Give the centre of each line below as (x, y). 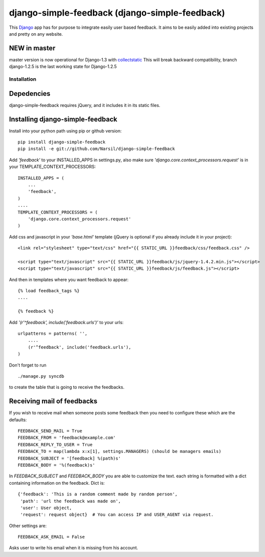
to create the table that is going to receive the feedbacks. (67, 387)
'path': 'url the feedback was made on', (71, 501)
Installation (23, 79)
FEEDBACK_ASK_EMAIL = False (51, 537)
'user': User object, (46, 508)
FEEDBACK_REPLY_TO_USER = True (55, 444)
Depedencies (30, 94)
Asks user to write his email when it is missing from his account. (74, 548)
